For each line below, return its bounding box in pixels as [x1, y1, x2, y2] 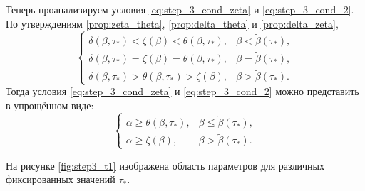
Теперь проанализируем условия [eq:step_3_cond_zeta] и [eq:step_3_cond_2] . [6, 2, 354, 16]
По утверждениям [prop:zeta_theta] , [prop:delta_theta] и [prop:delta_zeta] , [6, 16, 339, 31]
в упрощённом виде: [6, 98, 94, 113]
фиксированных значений [6, 172, 115, 187]
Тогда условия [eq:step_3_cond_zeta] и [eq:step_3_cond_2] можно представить [6, 84, 359, 99]
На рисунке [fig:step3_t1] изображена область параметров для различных [6, 158, 325, 173]
